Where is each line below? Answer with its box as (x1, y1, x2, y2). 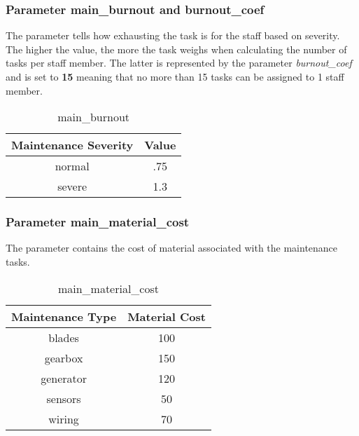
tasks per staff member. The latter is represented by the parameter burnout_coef (6, 55, 352, 70)
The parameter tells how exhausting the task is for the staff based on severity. (6, 28, 340, 43)
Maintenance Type (11, 308, 117, 325)
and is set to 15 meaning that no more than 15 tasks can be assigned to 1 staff (6, 69, 344, 83)
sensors (46, 390, 81, 407)
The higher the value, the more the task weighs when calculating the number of (6, 41, 347, 56)
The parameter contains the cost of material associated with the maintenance (6, 240, 338, 255)
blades (48, 329, 79, 346)
